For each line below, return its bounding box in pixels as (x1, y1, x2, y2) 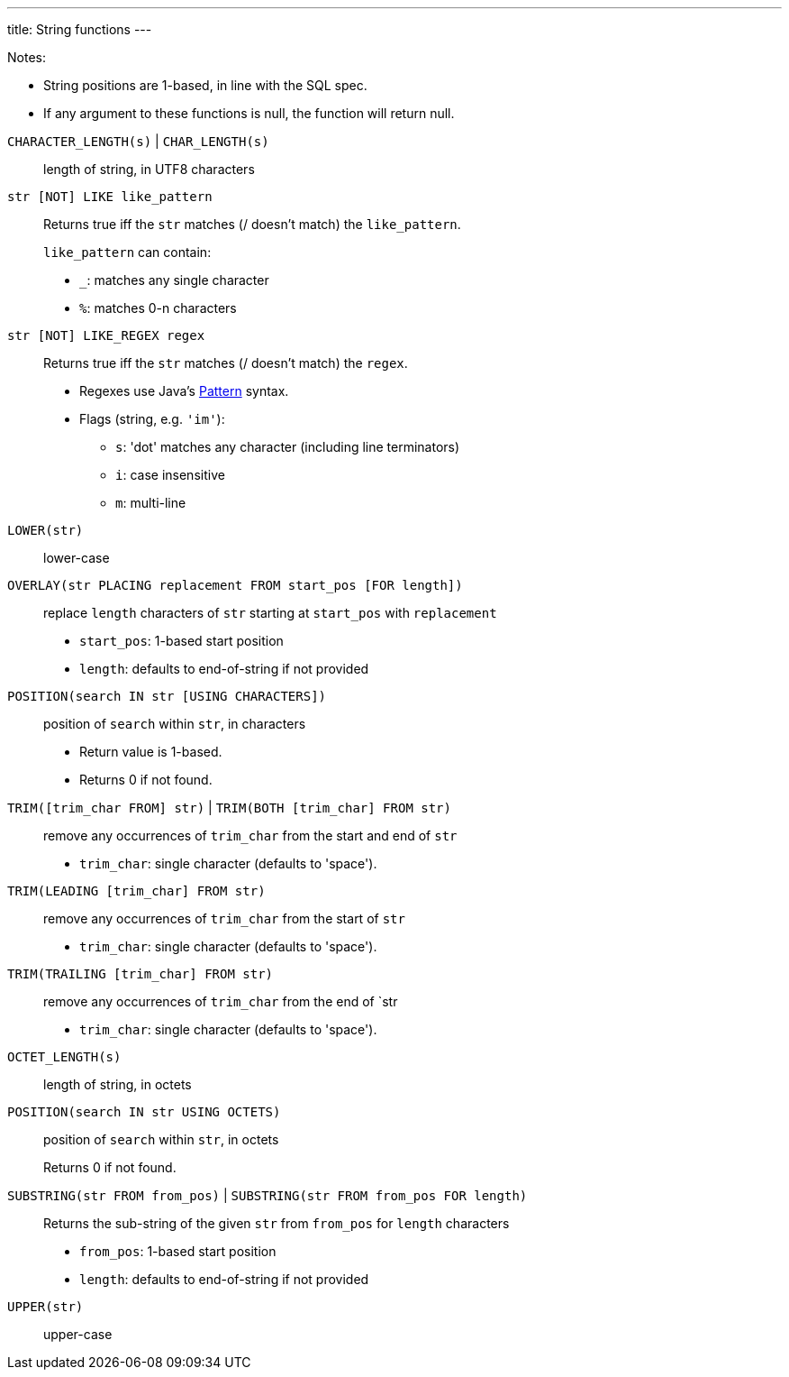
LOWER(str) (7, 523, 84, 537)
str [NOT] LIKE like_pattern (7, 189, 213, 204)
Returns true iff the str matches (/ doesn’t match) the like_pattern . (43, 216, 461, 232)
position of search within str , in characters (43, 716, 306, 731)
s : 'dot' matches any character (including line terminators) (115, 439, 460, 454)
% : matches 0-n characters (79, 300, 237, 316)
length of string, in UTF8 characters (43, 161, 255, 177)
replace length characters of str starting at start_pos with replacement (43, 605, 497, 620)
